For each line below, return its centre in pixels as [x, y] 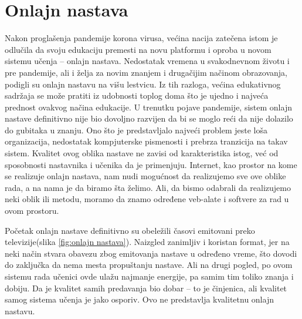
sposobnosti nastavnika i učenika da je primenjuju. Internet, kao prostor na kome [151, 164]
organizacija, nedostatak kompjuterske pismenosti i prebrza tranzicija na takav [146, 141]
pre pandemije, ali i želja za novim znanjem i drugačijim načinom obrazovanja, [146, 72]
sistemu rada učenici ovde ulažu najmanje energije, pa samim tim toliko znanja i [149, 276]
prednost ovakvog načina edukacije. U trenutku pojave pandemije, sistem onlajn [148, 107]
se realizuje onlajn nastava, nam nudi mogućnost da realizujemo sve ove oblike [145, 176]
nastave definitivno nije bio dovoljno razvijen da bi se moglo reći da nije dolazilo [149, 118]
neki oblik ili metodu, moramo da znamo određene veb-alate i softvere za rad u [147, 199]
